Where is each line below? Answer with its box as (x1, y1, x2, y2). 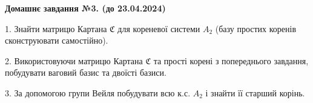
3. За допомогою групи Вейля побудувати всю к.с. (5, 86, 191, 99)
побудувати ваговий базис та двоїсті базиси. (5, 66, 166, 79)
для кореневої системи (117, 22, 200, 35)
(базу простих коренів (215, 22, 297, 35)
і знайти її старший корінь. (205, 86, 305, 99)
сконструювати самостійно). (5, 34, 108, 47)
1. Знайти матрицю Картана (5, 22, 107, 35)
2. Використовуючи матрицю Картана (5, 54, 143, 67)
